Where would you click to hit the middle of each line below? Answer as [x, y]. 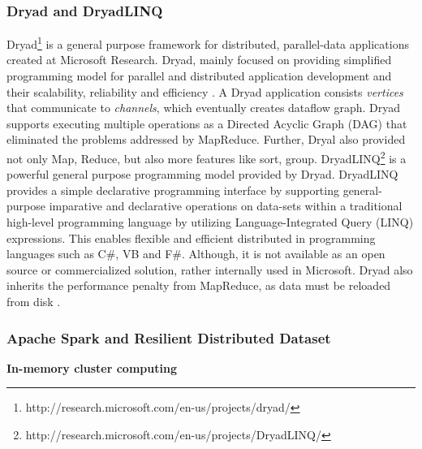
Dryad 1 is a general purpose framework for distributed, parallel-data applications [208, 43]
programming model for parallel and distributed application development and [199, 76]
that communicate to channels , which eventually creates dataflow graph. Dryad [204, 108]
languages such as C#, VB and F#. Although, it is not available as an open [196, 254]
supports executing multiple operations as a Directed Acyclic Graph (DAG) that [207, 123]
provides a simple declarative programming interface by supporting [173, 190]
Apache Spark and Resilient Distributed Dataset [169, 337]
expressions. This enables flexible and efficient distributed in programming [191, 237]
